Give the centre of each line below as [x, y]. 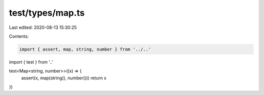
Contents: [19, 36]
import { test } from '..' [31, 62]
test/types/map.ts [47, 13]
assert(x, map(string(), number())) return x [64, 78]
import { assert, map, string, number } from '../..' [85, 49]
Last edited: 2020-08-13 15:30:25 [43, 27]
